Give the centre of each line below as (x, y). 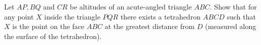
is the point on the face (48, 26)
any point (19, 16)
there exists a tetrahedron (160, 16)
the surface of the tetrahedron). (53, 36)
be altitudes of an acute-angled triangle (131, 6)
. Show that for (233, 6)
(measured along (231, 26)
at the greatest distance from (150, 26)
